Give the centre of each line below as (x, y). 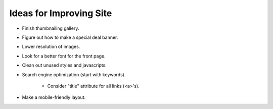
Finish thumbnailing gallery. (51, 28)
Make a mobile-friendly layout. (54, 97)
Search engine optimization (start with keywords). (74, 74)
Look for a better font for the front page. (64, 56)
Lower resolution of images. (51, 47)
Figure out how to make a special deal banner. (70, 37)
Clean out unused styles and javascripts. (64, 65)
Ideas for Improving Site (61, 13)
